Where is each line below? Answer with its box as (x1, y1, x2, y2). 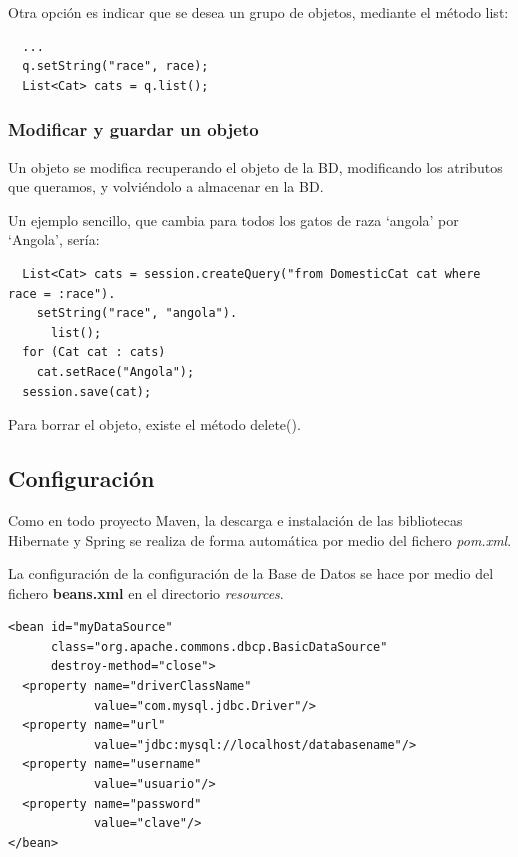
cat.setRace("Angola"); (36, 364, 195, 379)
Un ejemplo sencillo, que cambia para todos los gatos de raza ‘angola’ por (8, 209, 459, 230)
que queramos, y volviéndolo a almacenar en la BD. (8, 176, 324, 197)
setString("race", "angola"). (36, 306, 238, 321)
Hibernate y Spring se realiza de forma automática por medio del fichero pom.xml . (8, 529, 512, 550)
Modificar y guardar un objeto (8, 117, 259, 142)
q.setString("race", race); (22, 59, 209, 74)
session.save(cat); (22, 384, 152, 399)
